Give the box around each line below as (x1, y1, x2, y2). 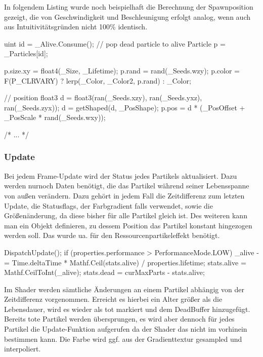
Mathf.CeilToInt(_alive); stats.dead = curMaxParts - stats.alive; (4, 267, 205, 277)
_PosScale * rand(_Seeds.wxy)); (4, 112, 106, 123)
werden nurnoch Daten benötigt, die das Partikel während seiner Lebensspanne (4, 180, 249, 191)
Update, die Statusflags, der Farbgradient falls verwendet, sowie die (4, 200, 213, 211)
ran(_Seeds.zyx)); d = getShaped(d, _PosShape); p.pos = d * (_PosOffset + (4, 102, 245, 112)
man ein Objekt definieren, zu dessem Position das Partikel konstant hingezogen (4, 220, 252, 230)
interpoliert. (4, 343, 41, 354)
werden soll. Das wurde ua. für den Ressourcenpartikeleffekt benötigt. (4, 230, 220, 241)
